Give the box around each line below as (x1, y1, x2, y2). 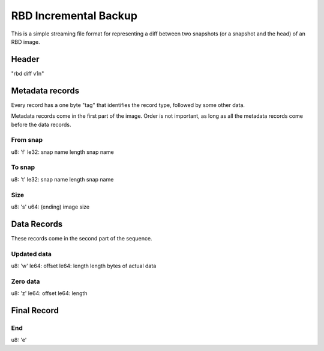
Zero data (11, 277, 40, 285)
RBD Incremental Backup (11, 9, 138, 22)
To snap (11, 163, 35, 171)
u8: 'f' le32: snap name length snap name (11, 148, 114, 156)
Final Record (11, 305, 59, 316)
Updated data (11, 249, 52, 258)
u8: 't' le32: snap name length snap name (11, 175, 114, 183)
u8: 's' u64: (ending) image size (11, 203, 90, 210)
